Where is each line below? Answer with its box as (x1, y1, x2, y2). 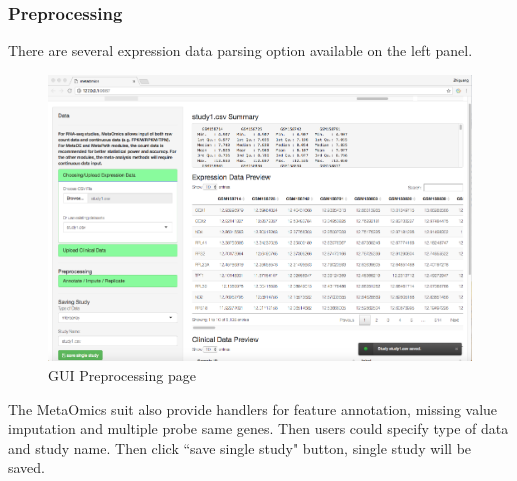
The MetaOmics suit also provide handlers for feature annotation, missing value (8, 398, 498, 419)
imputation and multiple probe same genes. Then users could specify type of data (8, 418, 509, 439)
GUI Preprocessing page (48, 364, 196, 385)
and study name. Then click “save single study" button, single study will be (8, 437, 472, 458)
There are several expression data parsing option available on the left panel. (8, 40, 473, 61)
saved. (8, 457, 46, 478)
